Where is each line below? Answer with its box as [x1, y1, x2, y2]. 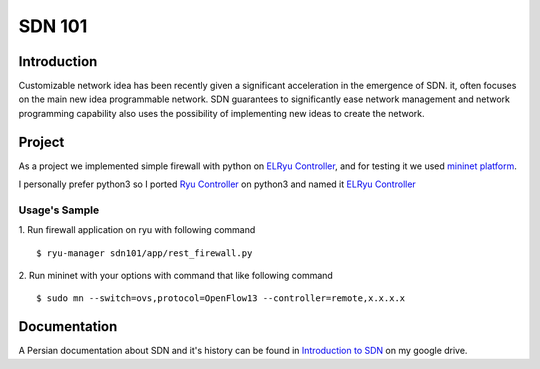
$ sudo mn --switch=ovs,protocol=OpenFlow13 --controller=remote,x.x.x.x [36, 293, 406, 304]
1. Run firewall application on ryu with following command [18, 224, 256, 236]
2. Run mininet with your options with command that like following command [18, 270, 334, 282]
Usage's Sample [18, 203, 100, 217]
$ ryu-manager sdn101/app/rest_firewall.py [36, 247, 253, 259]
